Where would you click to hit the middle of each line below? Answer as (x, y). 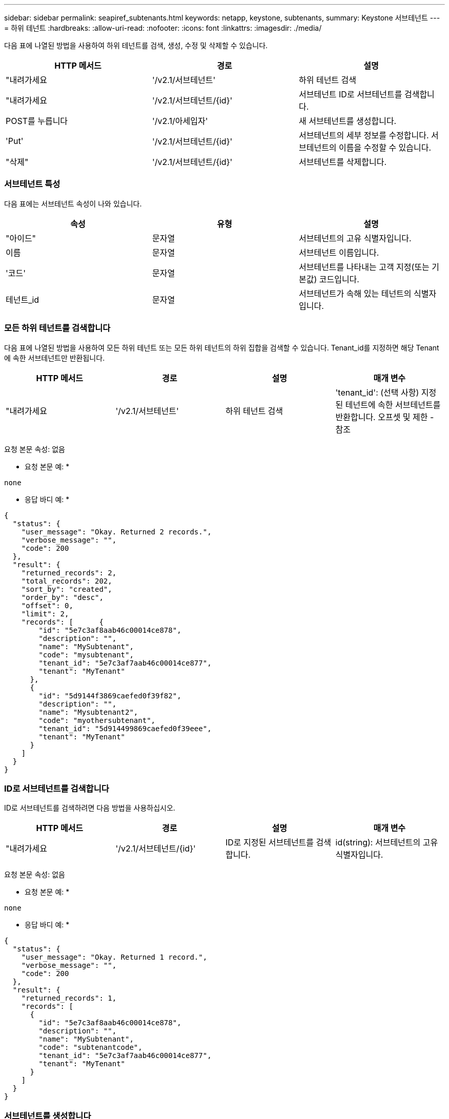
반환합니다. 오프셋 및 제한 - (385, 417)
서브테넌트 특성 (32, 184)
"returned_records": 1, (69, 998)
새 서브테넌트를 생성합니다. (348, 121)
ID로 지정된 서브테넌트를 (270, 843)
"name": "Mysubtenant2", (88, 712)
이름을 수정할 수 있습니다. (385, 148)
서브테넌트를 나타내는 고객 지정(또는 (364, 267)
